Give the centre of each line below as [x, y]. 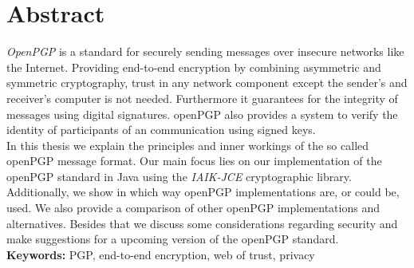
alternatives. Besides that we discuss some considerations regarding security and [202, 223]
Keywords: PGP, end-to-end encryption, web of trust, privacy [161, 254]
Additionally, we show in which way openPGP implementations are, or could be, [203, 192]
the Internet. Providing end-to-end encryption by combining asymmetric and [194, 67]
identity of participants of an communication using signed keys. [161, 130]
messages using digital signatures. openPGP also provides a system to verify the [202, 114]
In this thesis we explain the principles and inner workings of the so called [188, 145]
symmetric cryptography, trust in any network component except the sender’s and [207, 83]
